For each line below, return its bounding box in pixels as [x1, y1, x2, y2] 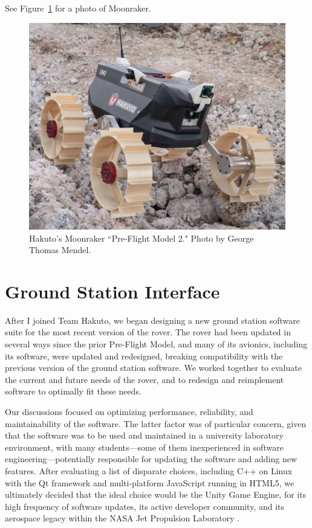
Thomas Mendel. [29, 243, 91, 256]
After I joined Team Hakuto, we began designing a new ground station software [5, 314, 301, 326]
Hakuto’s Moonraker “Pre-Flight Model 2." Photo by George [29, 231, 254, 244]
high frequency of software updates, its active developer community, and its [5, 500, 285, 512]
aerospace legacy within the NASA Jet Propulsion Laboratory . [5, 512, 240, 524]
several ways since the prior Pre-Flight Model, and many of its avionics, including [5, 338, 308, 350]
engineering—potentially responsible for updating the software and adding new [5, 452, 297, 465]
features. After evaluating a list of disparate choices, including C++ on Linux [5, 464, 293, 477]
